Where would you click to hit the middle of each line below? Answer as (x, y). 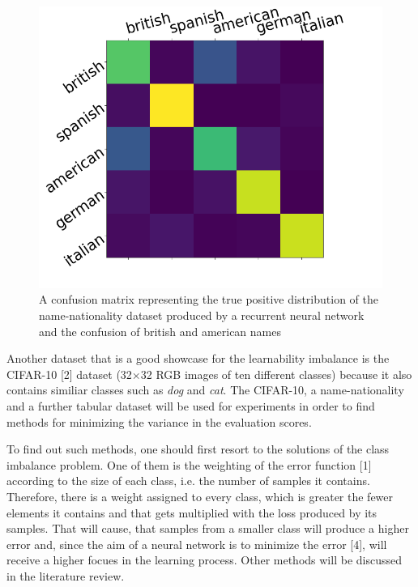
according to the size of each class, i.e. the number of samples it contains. (188, 481)
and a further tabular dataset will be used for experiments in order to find (191, 406)
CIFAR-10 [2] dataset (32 (69, 374)
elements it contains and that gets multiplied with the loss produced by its (192, 512)
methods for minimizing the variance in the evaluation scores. (159, 421)
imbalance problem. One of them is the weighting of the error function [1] (189, 464)
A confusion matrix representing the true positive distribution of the (209, 299)
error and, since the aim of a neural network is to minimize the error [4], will (197, 544)
